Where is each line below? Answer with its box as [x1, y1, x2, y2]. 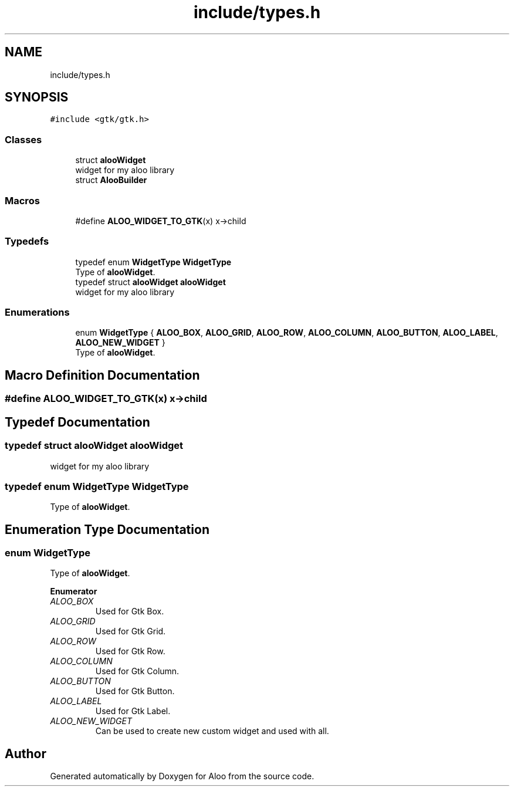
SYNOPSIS [5, 90, 69, 105]
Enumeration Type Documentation [5, 522, 209, 537]
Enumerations [5, 306, 70, 319]
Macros [5, 194, 40, 207]
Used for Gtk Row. [95, 646, 165, 657]
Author [5, 746, 46, 761]
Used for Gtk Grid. [95, 626, 166, 637]
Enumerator [50, 586, 97, 597]
